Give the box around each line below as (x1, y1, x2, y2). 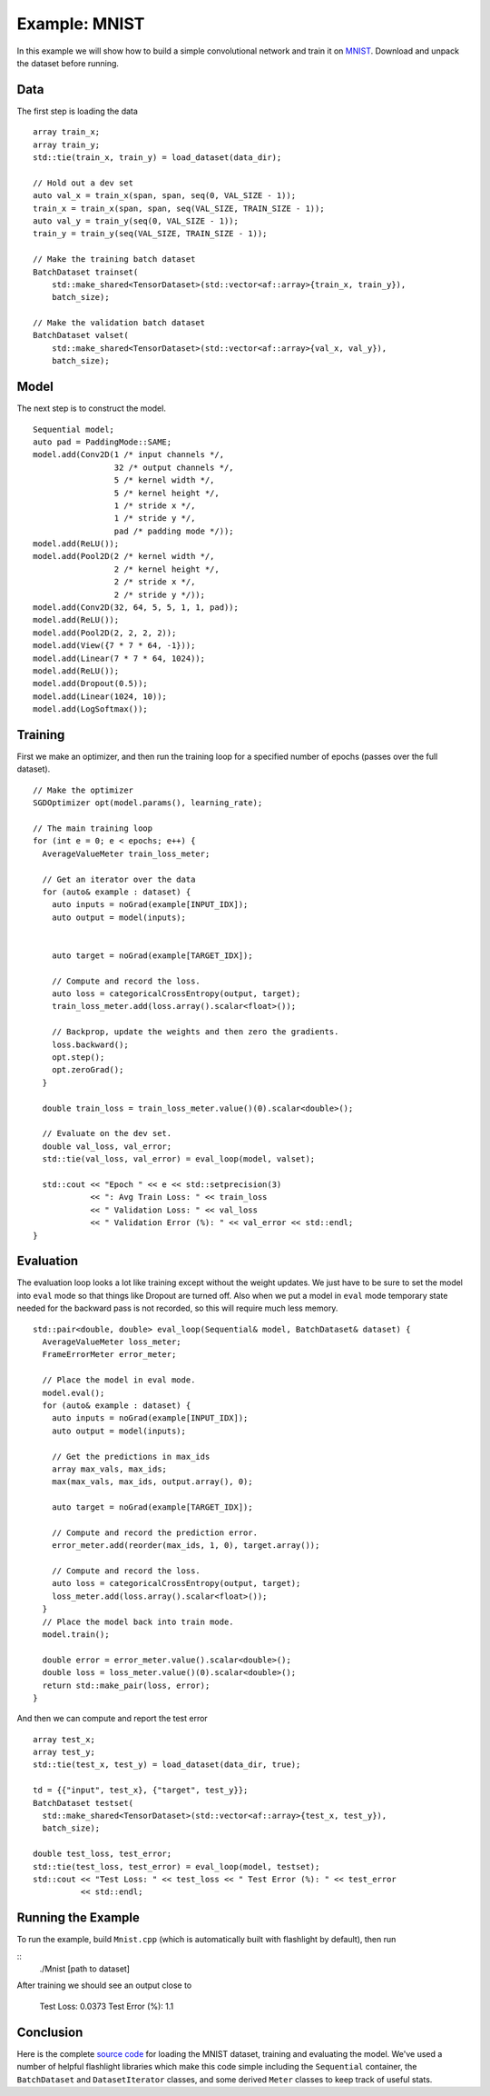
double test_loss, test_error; (33, 1849, 172, 1859)
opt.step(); (51, 1053, 105, 1063)
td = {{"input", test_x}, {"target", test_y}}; (33, 1785, 249, 1795)
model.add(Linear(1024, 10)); (33, 691, 168, 702)
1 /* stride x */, (113, 500, 196, 511)
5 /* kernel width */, (113, 475, 215, 485)
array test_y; (33, 1747, 95, 1758)
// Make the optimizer (33, 784, 134, 795)
